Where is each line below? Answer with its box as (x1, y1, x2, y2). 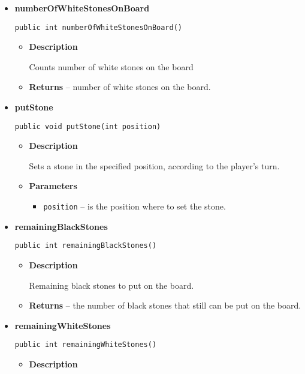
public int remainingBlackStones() (14, 241, 157, 250)
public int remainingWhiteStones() (14, 340, 157, 349)
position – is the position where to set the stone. (43, 200, 226, 213)
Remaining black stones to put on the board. (29, 279, 194, 291)
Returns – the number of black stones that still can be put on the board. (29, 299, 301, 312)
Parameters (29, 179, 77, 192)
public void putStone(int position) (14, 122, 161, 131)
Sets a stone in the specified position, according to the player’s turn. (29, 159, 280, 172)
